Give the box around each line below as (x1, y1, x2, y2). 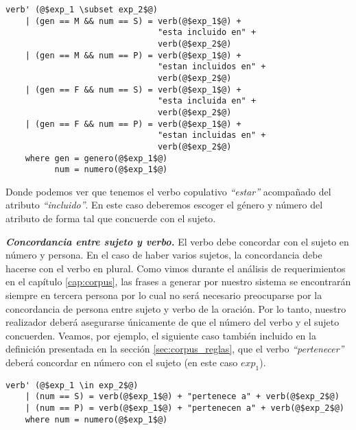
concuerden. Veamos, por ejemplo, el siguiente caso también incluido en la (5, 328, 316, 342)
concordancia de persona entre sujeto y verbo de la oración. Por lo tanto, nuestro (5, 301, 346, 315)
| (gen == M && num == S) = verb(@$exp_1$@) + (25, 16, 241, 26)
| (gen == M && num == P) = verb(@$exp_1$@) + (25, 50, 241, 60)
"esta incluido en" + (157, 27, 257, 38)
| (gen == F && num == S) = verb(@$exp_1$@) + (25, 84, 241, 95)
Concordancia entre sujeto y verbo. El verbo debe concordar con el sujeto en (5, 234, 349, 248)
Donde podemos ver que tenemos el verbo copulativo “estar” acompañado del (5, 184, 331, 198)
